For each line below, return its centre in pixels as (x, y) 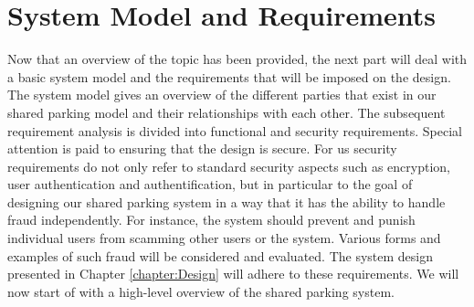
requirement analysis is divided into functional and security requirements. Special (235, 130)
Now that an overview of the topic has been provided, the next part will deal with (237, 59)
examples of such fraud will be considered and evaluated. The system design (221, 255)
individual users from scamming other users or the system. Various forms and (224, 238)
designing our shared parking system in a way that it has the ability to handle (226, 201)
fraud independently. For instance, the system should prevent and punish (211, 220)
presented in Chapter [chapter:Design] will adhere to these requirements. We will (233, 274)
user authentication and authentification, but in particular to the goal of (210, 184)
